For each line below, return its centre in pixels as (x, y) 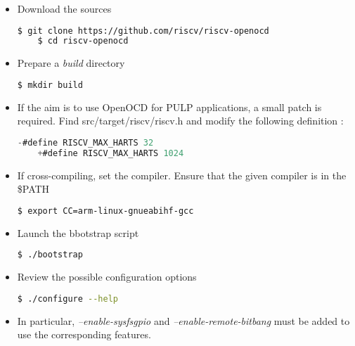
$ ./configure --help (67, 299)
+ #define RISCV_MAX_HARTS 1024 (111, 153)
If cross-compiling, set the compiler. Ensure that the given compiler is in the (182, 175)
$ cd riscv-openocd (83, 41)
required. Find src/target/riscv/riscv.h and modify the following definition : (180, 121)
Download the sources (64, 8)
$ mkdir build (50, 85)
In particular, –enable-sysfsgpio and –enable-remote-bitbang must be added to (183, 320)
